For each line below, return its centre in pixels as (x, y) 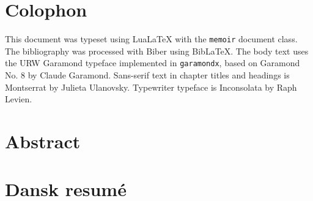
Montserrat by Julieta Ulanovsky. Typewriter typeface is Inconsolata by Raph (151, 87)
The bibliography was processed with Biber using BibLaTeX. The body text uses (157, 51)
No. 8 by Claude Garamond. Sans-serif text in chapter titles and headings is (147, 75)
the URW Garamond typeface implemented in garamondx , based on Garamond (153, 63)
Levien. (19, 99)
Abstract (43, 141)
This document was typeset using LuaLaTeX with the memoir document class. (151, 39)
